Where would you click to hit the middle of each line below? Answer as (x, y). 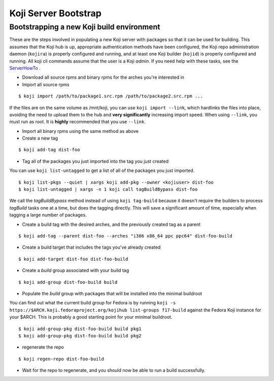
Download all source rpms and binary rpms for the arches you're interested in (103, 77)
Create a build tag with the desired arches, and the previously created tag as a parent (111, 224)
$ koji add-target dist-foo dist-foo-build (73, 259)
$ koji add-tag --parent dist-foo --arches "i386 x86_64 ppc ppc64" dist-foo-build (126, 236)
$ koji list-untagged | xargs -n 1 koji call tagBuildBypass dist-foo (108, 189)
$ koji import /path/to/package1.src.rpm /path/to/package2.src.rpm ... (111, 96)
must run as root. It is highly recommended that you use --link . (77, 122)
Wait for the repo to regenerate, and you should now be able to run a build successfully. (114, 370)
